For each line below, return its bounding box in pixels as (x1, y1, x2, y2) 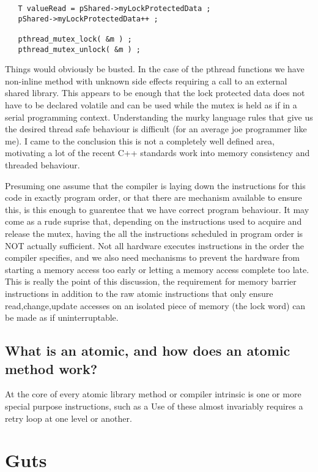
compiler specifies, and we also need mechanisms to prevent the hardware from (5, 251, 300, 264)
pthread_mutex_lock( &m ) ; (18, 34, 132, 43)
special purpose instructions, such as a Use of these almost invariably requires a (5, 399, 303, 412)
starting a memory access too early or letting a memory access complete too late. (5, 263, 309, 275)
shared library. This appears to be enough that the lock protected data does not (5, 86, 305, 99)
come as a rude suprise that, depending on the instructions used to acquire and (5, 215, 302, 228)
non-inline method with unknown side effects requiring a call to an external (5, 74, 287, 87)
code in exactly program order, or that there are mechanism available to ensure (5, 191, 302, 204)
